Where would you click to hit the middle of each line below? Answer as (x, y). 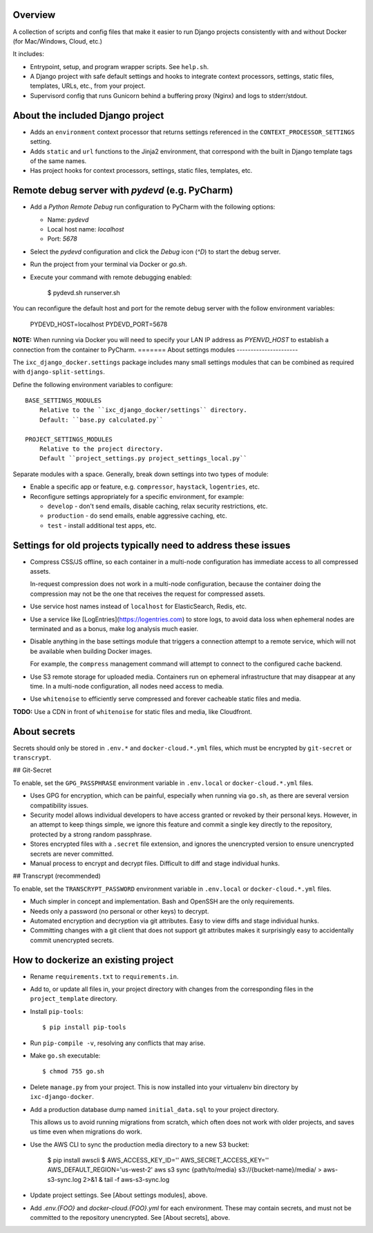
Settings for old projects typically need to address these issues (152, 545)
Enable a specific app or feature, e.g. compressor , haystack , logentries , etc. (145, 487)
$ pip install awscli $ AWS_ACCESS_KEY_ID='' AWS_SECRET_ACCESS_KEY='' (158, 1160)
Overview (34, 15)
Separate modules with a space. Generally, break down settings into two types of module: (141, 474)
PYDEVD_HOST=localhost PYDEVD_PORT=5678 (99, 324)
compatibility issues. (59, 805)
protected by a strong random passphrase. (91, 834)
